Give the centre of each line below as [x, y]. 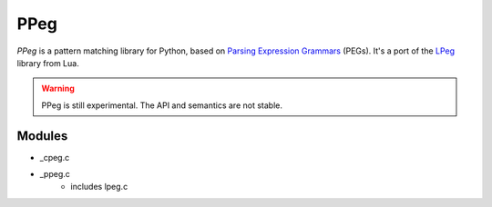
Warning [58, 89]
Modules [42, 136]
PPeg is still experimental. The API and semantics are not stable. [162, 105]
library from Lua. [48, 63]
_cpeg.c [55, 157]
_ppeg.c [55, 174]
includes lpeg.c [99, 187]
